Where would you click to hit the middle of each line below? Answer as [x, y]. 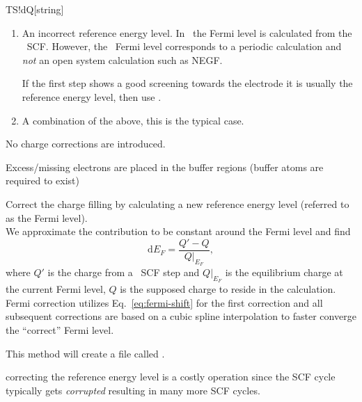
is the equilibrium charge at [284, 272]
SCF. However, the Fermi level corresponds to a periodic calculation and [184, 46]
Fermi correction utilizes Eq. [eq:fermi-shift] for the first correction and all [164, 302]
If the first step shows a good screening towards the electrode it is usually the [187, 83]
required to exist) [42, 180]
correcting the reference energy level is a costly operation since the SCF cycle [171, 377]
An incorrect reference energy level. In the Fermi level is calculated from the [187, 32]
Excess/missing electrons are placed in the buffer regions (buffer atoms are [165, 167]
